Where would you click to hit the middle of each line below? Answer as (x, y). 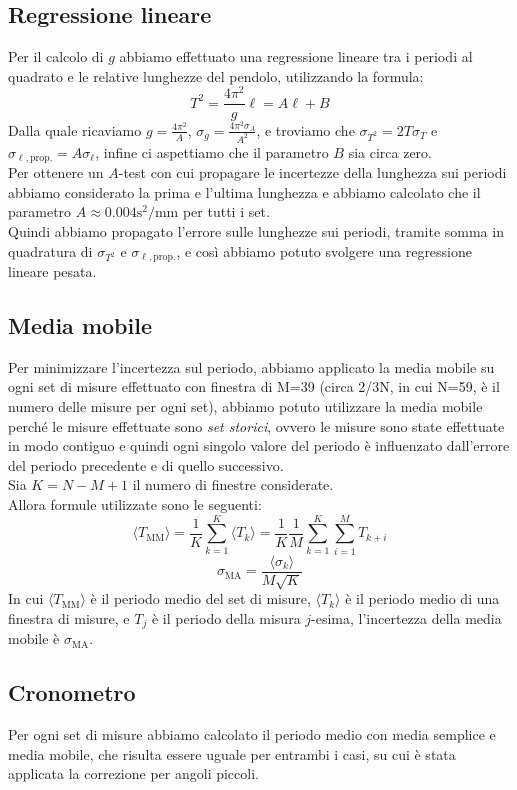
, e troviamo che (305, 129)
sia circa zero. (390, 151)
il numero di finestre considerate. (233, 484)
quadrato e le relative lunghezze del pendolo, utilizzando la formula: (216, 75)
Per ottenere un (56, 172)
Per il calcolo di (56, 56)
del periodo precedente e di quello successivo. (146, 464)
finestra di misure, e (69, 617)
